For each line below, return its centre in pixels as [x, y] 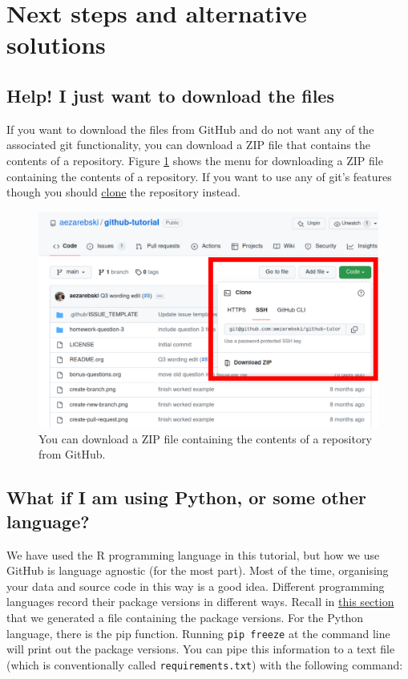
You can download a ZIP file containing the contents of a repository [205, 438]
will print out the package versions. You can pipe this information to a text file [201, 649]
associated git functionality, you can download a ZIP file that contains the [188, 145]
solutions [56, 44]
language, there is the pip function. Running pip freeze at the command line [198, 633]
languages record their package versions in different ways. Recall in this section [200, 602]
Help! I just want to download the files [170, 95]
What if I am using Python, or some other [187, 497]
